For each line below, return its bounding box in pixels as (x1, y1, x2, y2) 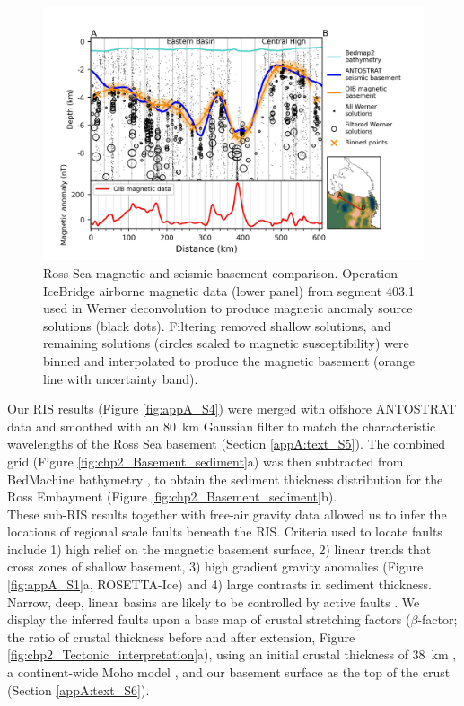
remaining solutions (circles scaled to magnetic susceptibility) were (43, 334, 409, 353)
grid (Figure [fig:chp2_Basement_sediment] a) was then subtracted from (7, 451, 404, 470)
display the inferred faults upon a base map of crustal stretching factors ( (7, 610, 411, 629)
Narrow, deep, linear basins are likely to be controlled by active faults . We (7, 592, 420, 611)
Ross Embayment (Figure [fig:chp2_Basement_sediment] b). (7, 487, 337, 506)
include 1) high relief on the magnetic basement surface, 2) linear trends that (7, 539, 432, 558)
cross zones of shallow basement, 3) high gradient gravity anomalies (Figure (7, 557, 424, 576)
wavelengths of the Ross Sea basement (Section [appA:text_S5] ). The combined (7, 434, 446, 453)
